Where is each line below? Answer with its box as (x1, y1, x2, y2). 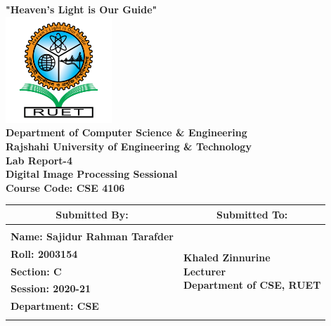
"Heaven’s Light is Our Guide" (6, 2, 157, 16)
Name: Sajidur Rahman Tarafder (11, 228, 174, 243)
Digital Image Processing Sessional (6, 167, 178, 181)
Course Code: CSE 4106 (6, 180, 125, 195)
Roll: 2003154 (11, 246, 78, 261)
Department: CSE (11, 299, 99, 313)
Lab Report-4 (6, 152, 73, 167)
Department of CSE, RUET (183, 278, 321, 292)
